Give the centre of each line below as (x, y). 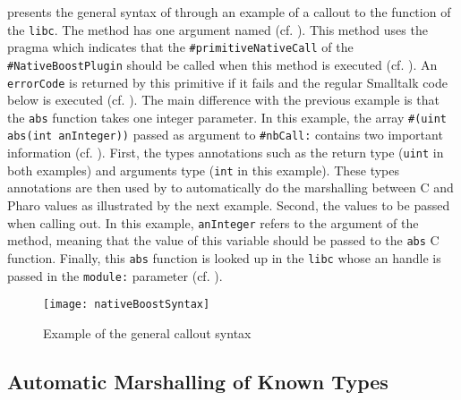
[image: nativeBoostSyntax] (127, 305)
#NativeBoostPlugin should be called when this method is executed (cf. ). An (222, 64)
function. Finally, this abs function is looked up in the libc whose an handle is (224, 257)
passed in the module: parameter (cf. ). (115, 275)
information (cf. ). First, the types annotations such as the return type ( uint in (226, 153)
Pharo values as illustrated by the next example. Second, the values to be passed (229, 205)
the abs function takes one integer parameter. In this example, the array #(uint (227, 117)
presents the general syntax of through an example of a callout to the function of (229, 12)
